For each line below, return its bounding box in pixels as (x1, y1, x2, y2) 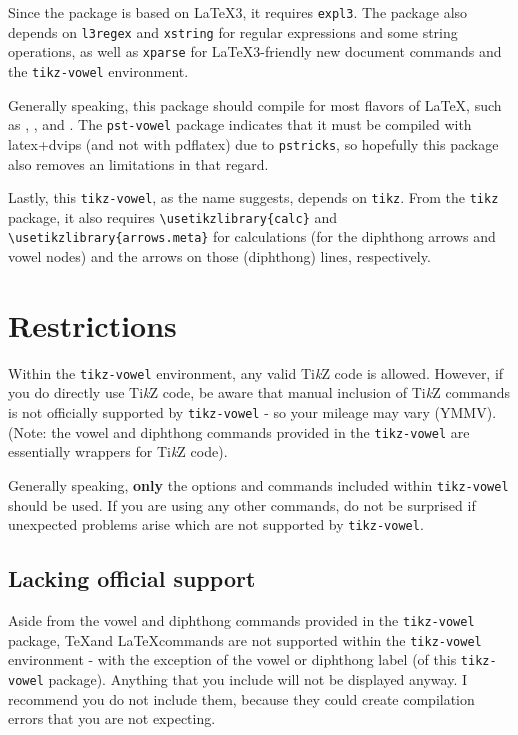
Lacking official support (8, 563, 256, 594)
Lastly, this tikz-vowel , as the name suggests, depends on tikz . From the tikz (8, 187, 499, 208)
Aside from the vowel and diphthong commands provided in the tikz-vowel (8, 610, 475, 631)
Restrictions (8, 304, 177, 345)
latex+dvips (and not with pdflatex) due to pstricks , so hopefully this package (8, 133, 499, 154)
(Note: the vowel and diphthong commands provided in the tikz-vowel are (8, 421, 470, 442)
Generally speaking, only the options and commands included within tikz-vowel (8, 474, 509, 495)
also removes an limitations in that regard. (8, 153, 269, 174)
